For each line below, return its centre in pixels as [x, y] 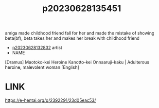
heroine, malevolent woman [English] [42, 67]
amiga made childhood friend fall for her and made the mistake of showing [80, 33]
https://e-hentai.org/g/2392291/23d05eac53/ [51, 100]
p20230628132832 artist [37, 48]
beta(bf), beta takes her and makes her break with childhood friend [72, 38]
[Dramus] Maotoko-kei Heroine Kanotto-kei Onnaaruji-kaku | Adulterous [77, 62]
